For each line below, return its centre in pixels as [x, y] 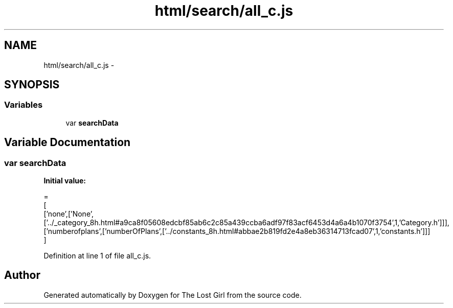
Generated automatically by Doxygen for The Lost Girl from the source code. [173, 295]
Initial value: [65, 181]
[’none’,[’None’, [69, 214]
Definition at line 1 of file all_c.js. [97, 256]
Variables [24, 105]
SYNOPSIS [32, 85]
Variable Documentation [67, 143]
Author [22, 275]
